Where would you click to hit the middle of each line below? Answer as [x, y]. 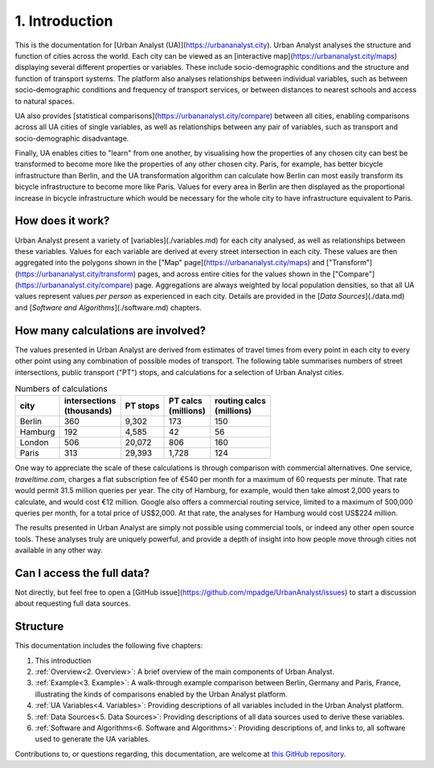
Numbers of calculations [61, 389]
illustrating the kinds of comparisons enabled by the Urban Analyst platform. [162, 694]
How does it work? [62, 221]
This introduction [63, 660]
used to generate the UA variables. [92, 739]
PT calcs [186, 401]
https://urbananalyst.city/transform [76, 274]
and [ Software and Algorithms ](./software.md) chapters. [108, 307]
